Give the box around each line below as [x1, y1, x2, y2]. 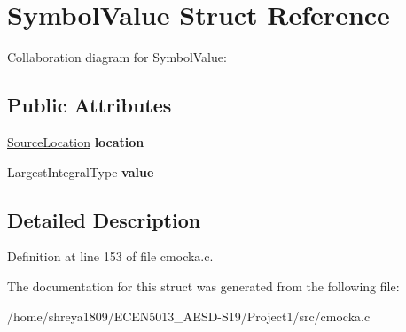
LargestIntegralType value [7, 162, 154, 181]
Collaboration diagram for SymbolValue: [7, 48, 227, 66]
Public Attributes [7, 91, 172, 119]
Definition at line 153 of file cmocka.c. [7, 247, 214, 266]
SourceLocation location [7, 132, 144, 151]
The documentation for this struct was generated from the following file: [7, 276, 400, 295]
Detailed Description [7, 205, 201, 233]
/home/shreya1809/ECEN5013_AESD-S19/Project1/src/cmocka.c [7, 306, 371, 325]
